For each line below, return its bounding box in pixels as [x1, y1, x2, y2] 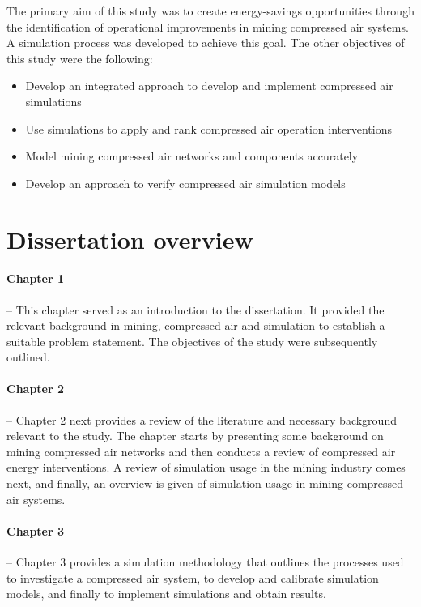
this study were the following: [6, 49, 153, 66]
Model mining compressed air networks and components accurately [25, 147, 359, 165]
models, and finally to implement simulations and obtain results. [6, 585, 326, 602]
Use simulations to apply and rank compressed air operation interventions [25, 120, 392, 137]
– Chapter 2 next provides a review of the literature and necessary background [6, 411, 397, 428]
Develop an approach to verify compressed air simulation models [25, 174, 346, 191]
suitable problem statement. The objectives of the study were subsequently [6, 332, 378, 349]
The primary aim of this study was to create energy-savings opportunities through [6, 2, 415, 19]
